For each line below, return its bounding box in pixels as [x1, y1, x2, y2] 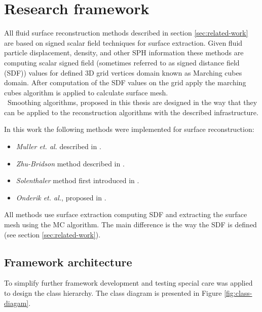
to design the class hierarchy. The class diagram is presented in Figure [4, 288, 222, 298]
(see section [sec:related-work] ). [4, 229, 101, 239]
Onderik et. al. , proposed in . [16, 192, 106, 202]
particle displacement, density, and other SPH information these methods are [4, 47, 244, 58]
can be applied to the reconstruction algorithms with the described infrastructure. [4, 107, 258, 117]
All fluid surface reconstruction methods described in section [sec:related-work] [4, 27, 248, 38]
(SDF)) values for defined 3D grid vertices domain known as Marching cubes [4, 67, 242, 78]
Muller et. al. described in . [16, 141, 101, 152]
